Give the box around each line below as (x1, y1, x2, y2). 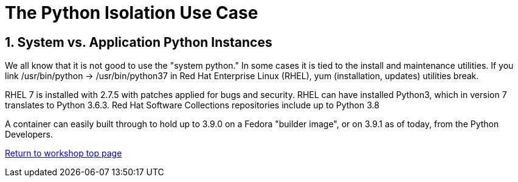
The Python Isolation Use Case (5, 2, 258, 23)
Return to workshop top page (5, 148, 122, 159)
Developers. (5, 129, 53, 140)
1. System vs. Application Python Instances (5, 34, 272, 50)
